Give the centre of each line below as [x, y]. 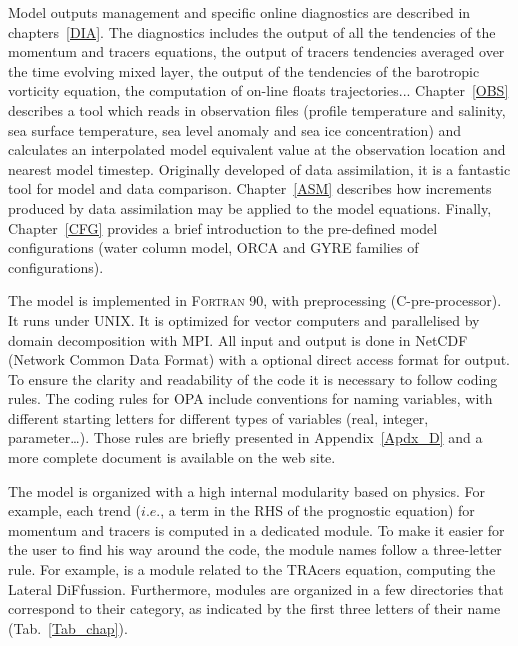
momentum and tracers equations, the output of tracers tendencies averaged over [256, 51]
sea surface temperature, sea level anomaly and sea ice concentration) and [235, 129]
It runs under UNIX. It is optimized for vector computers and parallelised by [244, 319]
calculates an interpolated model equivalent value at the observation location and [257, 149]
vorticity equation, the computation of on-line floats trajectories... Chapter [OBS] [258, 90]
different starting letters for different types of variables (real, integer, [218, 417]
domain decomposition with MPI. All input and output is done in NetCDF [238, 339]
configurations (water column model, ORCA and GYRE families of [213, 247]
